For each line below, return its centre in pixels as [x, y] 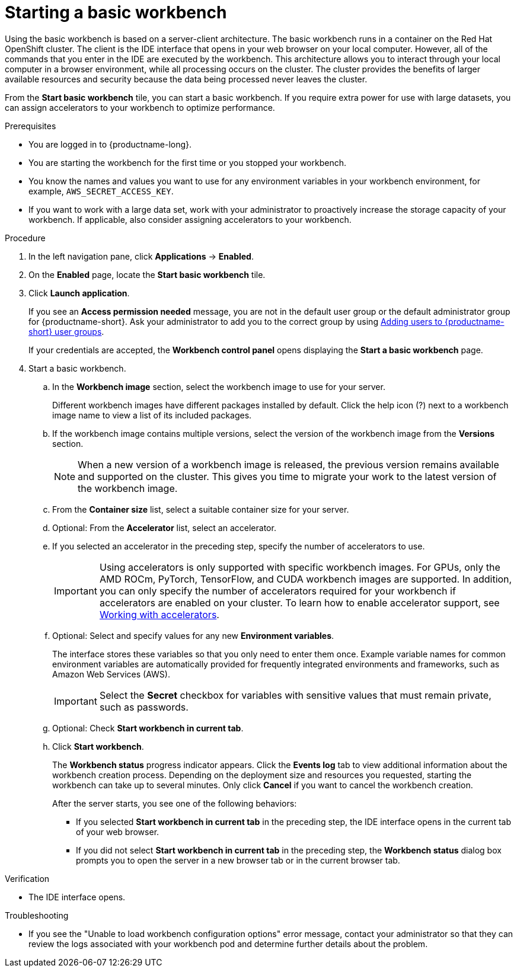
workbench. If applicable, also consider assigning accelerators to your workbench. [190, 219]
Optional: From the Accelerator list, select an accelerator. [164, 527]
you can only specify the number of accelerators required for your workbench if [277, 591]
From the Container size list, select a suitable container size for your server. [201, 509]
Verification [27, 878]
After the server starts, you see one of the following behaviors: [175, 803]
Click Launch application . [79, 293]
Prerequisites [31, 126]
